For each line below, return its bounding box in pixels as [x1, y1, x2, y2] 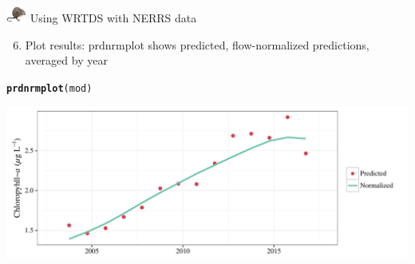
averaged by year [25, 52, 108, 69]
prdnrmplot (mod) [6, 82, 93, 94]
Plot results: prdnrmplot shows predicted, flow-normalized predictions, [25, 36, 370, 53]
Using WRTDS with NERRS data [30, 10, 197, 26]
